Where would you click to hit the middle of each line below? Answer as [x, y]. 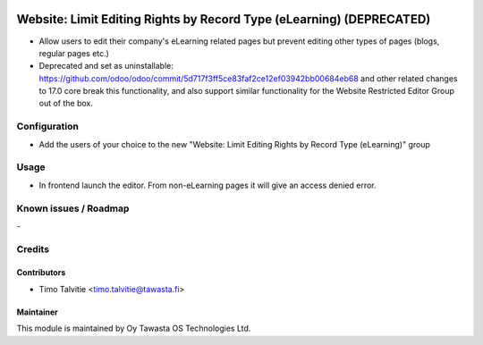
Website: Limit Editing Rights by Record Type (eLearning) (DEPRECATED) [224, 19]
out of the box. [66, 104]
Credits [33, 248]
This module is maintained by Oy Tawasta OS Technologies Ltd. [134, 328]
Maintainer [37, 312]
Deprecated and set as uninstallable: [106, 66]
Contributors [41, 273]
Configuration [48, 127]
